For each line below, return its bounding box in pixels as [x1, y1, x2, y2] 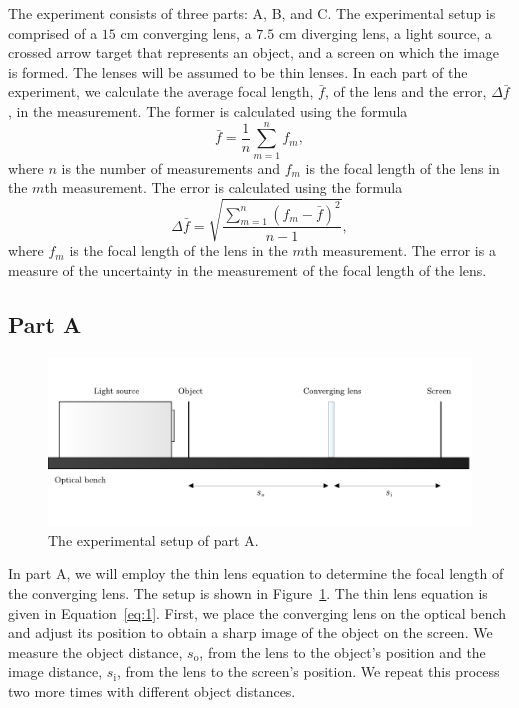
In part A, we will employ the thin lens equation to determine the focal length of [8, 563, 504, 584]
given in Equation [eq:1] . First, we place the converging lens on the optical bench [8, 602, 507, 623]
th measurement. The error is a [304, 240, 496, 261]
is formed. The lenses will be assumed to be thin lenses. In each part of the [8, 61, 468, 82]
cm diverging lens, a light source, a [278, 22, 492, 43]
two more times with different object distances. [8, 680, 296, 701]
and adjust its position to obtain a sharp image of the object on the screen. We [8, 622, 493, 643]
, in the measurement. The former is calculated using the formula [8, 100, 408, 121]
